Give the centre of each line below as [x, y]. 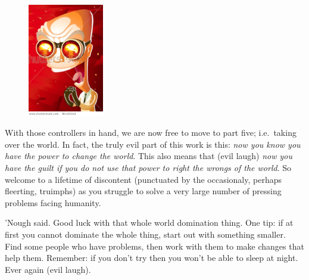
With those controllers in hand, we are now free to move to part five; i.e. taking [151, 133]
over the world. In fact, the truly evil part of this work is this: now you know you [153, 144]
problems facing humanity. [53, 202]
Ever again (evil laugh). [48, 269]
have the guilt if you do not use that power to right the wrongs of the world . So [148, 167]
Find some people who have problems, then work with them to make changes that [154, 246]
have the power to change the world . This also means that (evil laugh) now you [149, 156]
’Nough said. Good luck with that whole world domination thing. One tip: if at [149, 223]
